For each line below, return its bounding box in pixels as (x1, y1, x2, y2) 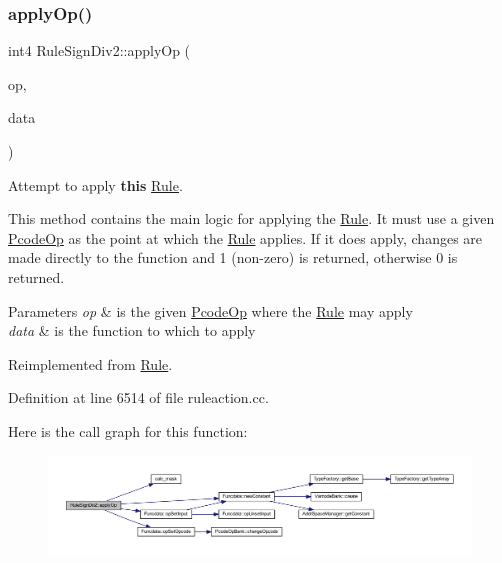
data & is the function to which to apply (8, 320, 256, 341)
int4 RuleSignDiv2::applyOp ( (8, 40, 191, 61)
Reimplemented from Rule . (8, 353, 173, 374)
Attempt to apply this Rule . (8, 174, 183, 195)
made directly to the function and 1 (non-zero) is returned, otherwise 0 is (8, 247, 458, 268)
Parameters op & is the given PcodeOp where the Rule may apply (8, 300, 413, 321)
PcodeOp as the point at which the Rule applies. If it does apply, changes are (8, 227, 483, 248)
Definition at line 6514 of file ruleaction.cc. (8, 387, 269, 408)
